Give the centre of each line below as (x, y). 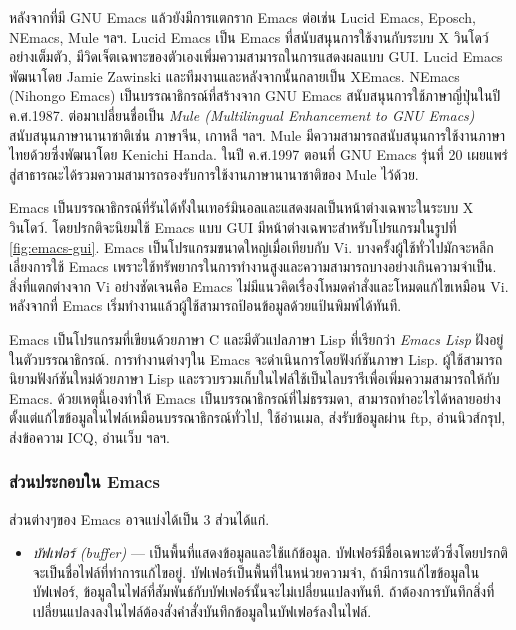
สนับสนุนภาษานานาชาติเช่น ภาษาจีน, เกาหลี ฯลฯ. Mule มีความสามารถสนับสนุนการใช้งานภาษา (257, 134)
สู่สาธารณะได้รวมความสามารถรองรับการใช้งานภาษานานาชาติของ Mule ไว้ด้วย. (214, 173)
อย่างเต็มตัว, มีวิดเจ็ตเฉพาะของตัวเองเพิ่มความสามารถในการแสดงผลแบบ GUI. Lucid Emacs (256, 56)
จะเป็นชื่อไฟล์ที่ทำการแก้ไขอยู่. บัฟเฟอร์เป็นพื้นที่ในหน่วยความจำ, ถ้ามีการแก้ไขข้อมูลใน (256, 571)
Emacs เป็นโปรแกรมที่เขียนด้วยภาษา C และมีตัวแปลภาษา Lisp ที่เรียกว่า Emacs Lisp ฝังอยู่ (256, 338)
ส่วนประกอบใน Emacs (84, 481)
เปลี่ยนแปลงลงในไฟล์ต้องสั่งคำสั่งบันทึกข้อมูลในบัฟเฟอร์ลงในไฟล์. (202, 611)
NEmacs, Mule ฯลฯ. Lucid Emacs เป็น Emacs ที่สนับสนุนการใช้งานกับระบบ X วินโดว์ (249, 36)
